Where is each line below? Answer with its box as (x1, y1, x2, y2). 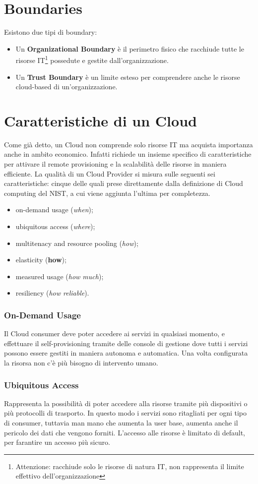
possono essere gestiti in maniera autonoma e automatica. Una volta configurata (4, 348, 248, 358)
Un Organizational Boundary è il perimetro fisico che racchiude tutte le (15, 43, 244, 54)
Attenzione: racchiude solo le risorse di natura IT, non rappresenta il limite (15, 461, 244, 471)
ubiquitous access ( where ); (15, 221, 95, 232)
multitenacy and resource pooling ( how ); (15, 238, 138, 248)
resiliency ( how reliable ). (15, 288, 89, 298)
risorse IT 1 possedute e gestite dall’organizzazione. (15, 54, 169, 65)
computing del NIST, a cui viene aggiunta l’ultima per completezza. (4, 187, 210, 198)
